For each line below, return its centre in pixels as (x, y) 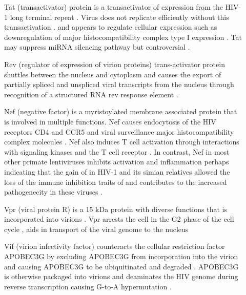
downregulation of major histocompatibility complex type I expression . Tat (123, 37)
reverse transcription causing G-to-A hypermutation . (88, 286)
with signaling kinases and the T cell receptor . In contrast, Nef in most (117, 151)
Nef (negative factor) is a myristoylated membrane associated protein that (121, 111)
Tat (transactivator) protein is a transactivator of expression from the (114, 7)
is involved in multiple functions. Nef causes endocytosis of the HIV (110, 121)
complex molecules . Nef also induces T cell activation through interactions (122, 142)
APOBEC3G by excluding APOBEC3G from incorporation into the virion (121, 256)
